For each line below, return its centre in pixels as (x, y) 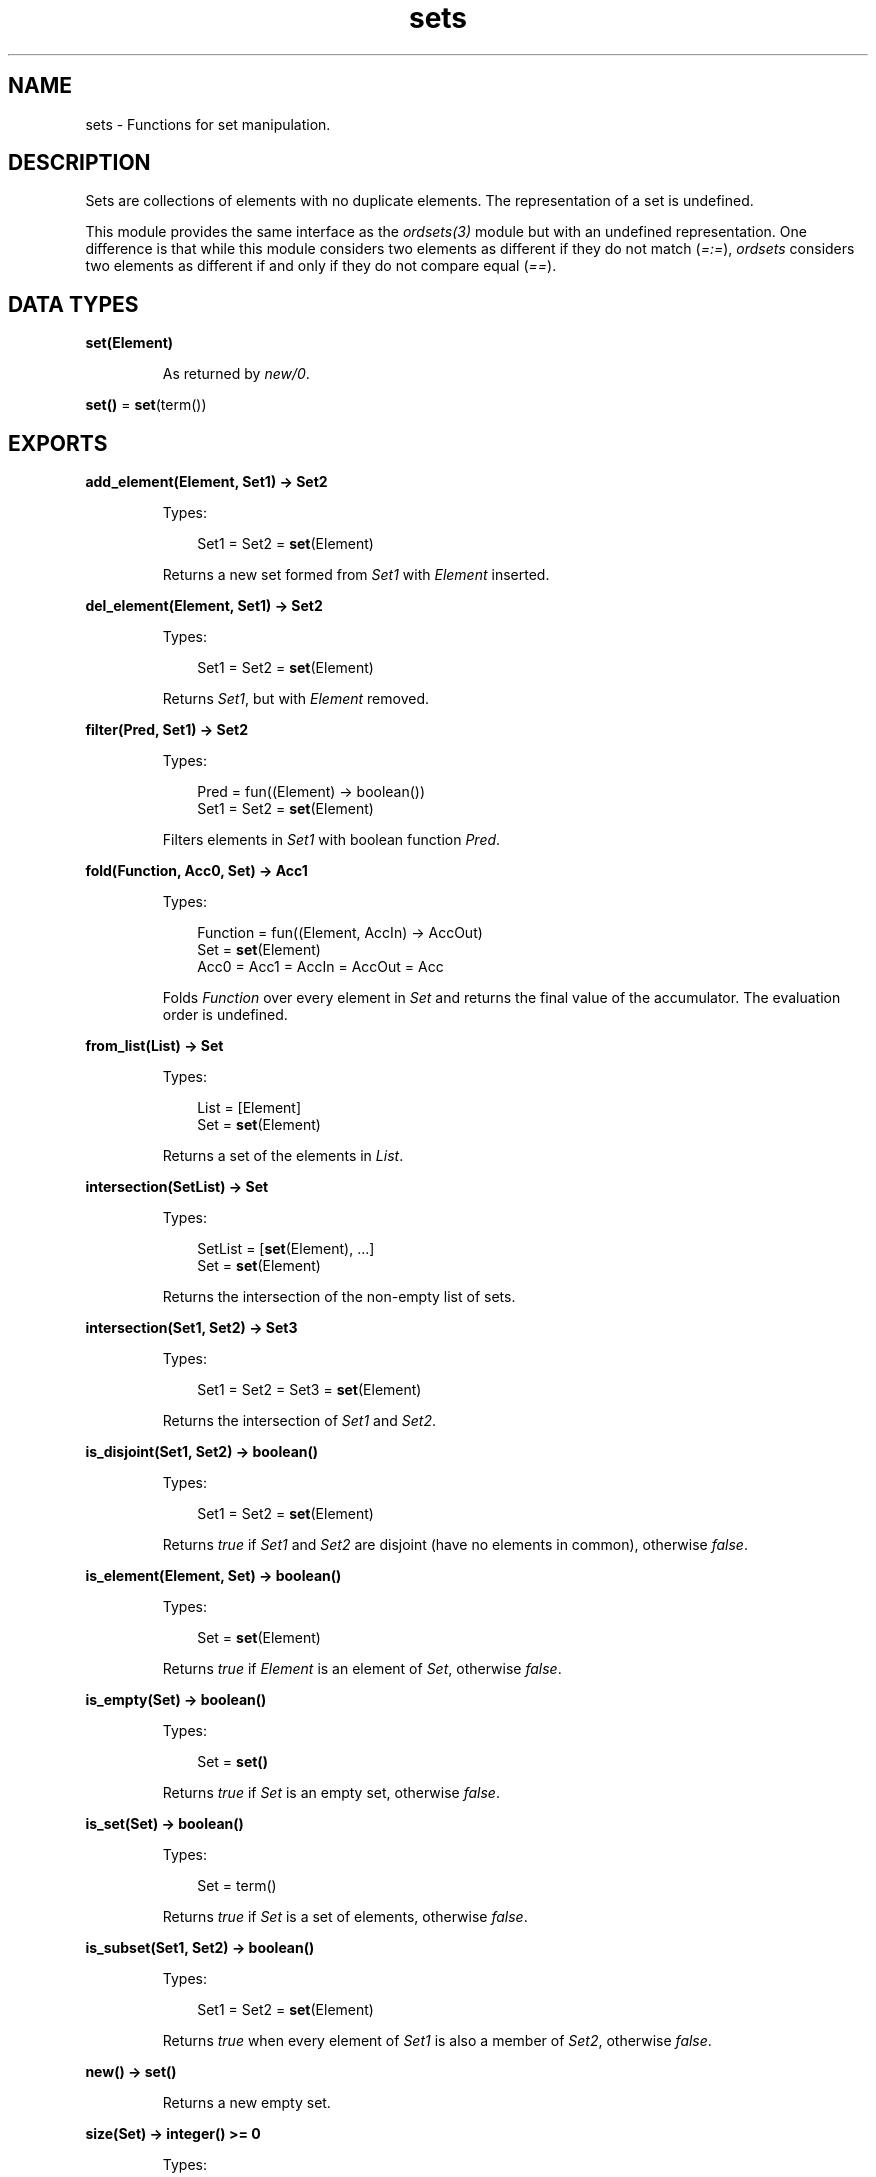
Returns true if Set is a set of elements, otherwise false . (345, 1917)
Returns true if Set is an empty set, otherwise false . (331, 1793)
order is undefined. (225, 1015)
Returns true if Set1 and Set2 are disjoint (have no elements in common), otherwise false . (455, 1545)
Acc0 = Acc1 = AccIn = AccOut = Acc (320, 967)
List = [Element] (249, 1108)
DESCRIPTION (79, 163)
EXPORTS (58, 443)
